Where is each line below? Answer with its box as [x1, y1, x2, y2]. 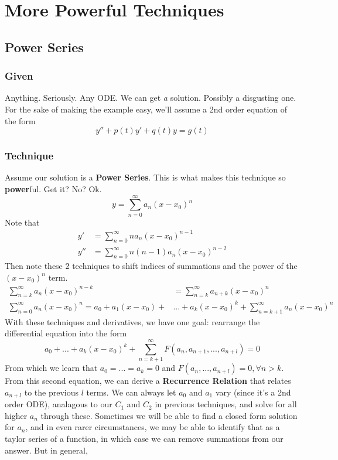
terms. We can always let [86, 386, 176, 398]
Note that [5, 216, 40, 228]
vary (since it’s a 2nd [215, 386, 291, 398]
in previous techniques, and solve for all [155, 398, 297, 410]
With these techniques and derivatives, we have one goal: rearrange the [5, 315, 260, 328]
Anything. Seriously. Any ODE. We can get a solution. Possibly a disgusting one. [5, 91, 296, 104]
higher [5, 409, 28, 421]
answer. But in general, [5, 444, 88, 456]
